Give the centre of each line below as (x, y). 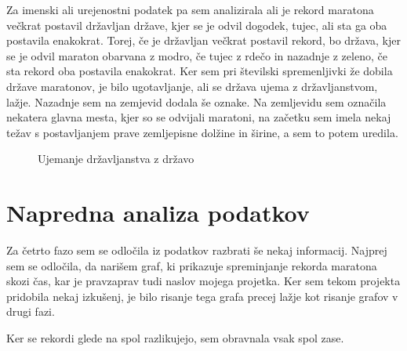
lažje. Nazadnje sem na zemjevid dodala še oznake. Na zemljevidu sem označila (196, 101)
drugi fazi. (31, 311)
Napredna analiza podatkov (158, 213)
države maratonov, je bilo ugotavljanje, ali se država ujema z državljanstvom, (192, 86)
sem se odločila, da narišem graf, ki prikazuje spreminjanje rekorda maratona (192, 265)
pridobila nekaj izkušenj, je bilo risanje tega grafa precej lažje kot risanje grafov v (202, 296)
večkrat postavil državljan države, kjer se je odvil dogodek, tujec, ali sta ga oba (197, 25)
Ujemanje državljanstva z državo (116, 159)
